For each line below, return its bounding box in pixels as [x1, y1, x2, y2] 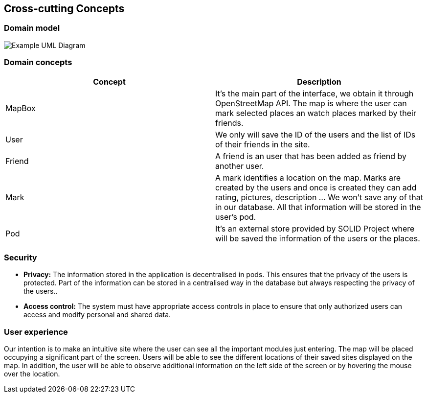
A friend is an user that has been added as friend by [215, 151, 406, 161]
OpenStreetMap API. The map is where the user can [215, 98, 407, 108]
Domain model [4, 23, 60, 33]
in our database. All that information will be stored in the [215, 202, 421, 212]
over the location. [4, 370, 60, 378]
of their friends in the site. [215, 139, 310, 149]
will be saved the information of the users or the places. [215, 233, 420, 243]
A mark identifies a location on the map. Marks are [215, 172, 401, 183]
